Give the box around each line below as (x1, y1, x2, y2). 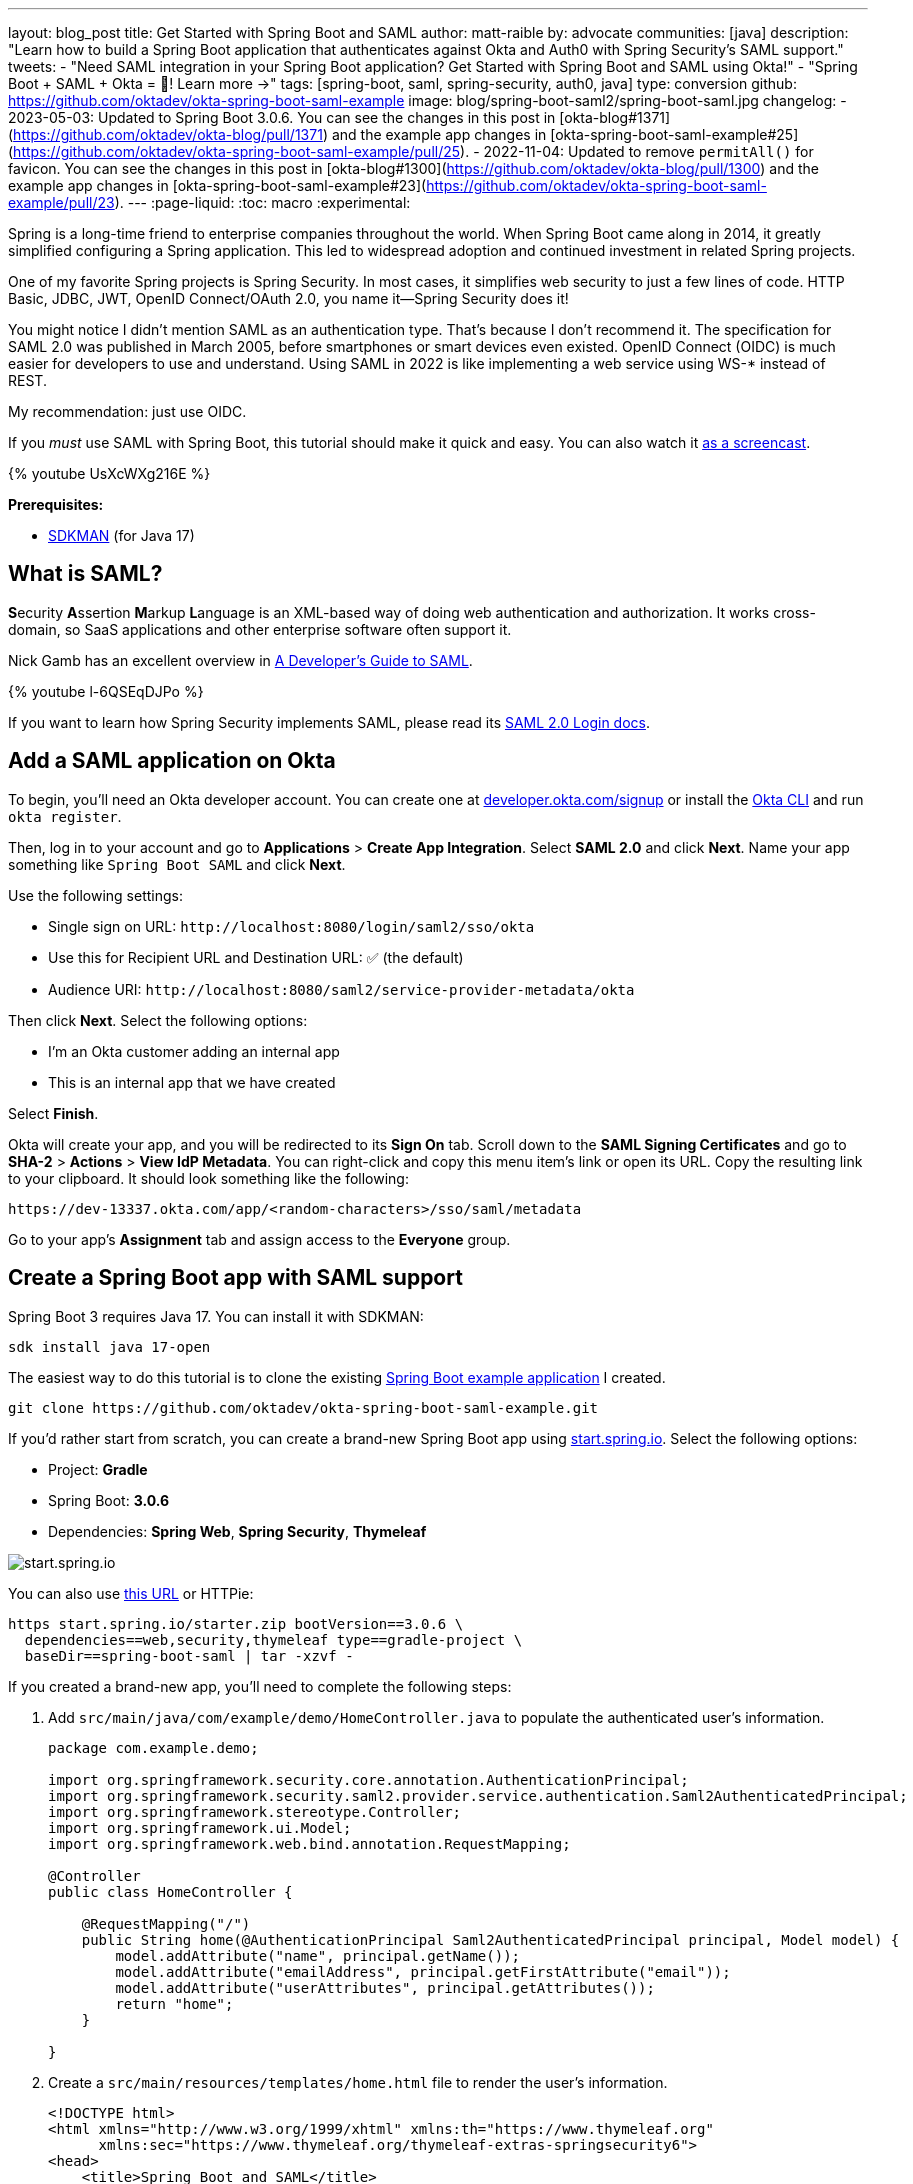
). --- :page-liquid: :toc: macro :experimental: (114, 194, 411, 211)
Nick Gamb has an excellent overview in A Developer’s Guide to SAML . (8, 651, 473, 669)
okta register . (8, 807, 122, 825)
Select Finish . (8, 1104, 99, 1122)
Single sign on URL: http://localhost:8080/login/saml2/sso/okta (48, 917, 535, 935)
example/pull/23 (8, 194, 115, 211)
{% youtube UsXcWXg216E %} (8, 465, 211, 482)
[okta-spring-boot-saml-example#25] (550, 126, 799, 143)
